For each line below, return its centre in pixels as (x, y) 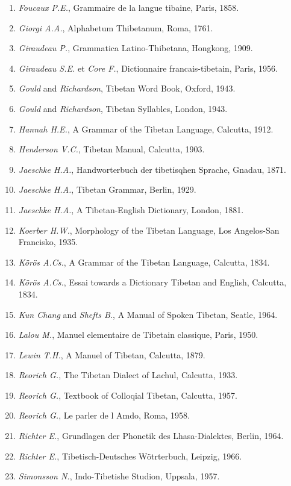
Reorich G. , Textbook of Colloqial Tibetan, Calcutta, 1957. (128, 395)
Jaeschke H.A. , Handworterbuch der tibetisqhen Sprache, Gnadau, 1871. (152, 169)
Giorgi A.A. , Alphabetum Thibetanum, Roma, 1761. (116, 27)
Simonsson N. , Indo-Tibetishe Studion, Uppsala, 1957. (119, 476)
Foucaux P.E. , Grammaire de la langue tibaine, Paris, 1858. (129, 7)
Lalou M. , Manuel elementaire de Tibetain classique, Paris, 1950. (138, 335)
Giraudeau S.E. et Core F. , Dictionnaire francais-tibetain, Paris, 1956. (148, 68)
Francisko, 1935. (48, 242)
